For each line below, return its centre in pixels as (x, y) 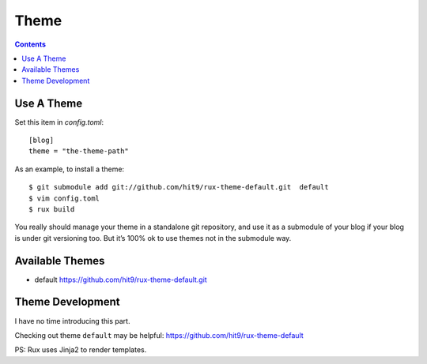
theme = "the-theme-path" (79, 151)
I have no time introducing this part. (72, 321)
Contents (30, 44)
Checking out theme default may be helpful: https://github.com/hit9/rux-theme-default (159, 335)
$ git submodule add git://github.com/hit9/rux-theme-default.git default (179, 187)
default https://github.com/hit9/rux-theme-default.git (121, 280)
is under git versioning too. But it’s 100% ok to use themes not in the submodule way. (153, 238)
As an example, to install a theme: (70, 169)
